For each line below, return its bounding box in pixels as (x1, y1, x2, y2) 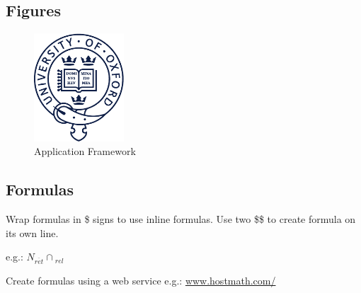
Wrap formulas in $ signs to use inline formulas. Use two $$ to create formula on (6, 212, 356, 226)
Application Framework (34, 144, 136, 159)
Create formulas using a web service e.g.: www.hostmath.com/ (6, 272, 276, 287)
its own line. (6, 225, 59, 240)
